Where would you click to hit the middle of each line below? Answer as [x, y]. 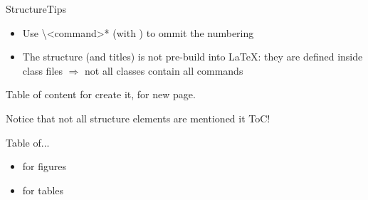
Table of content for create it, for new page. [101, 94]
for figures [44, 166]
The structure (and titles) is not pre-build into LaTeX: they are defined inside [193, 57]
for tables [43, 190]
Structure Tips [36, 9]
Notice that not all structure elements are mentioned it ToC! [138, 118]
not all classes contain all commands [164, 70]
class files [43, 70]
